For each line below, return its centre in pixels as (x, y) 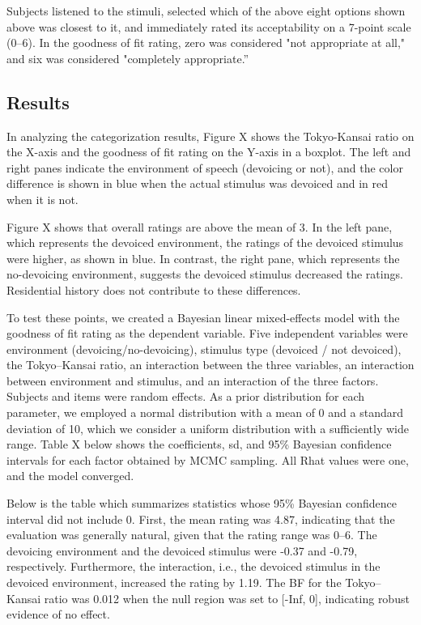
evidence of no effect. (58, 614)
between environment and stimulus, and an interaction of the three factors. (193, 380)
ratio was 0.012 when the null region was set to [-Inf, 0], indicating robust (227, 598)
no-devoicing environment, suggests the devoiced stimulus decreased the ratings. (205, 274)
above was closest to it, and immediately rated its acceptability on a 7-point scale (209, 26)
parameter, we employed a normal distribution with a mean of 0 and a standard (205, 412)
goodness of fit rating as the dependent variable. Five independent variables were (207, 333)
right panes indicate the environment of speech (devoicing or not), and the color (205, 167)
